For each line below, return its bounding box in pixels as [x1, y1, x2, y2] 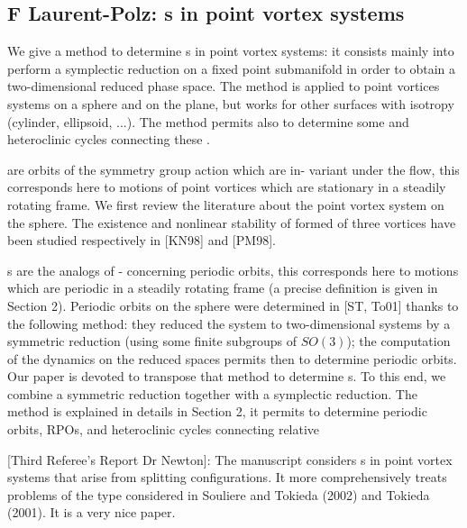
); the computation [346, 332, 451, 350]
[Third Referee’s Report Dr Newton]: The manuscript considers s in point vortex [7, 450, 453, 469]
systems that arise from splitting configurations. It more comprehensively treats [7, 468, 447, 487]
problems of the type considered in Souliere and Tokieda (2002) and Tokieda [7, 485, 430, 504]
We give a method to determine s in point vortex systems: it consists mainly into [7, 41, 454, 60]
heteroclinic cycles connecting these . [7, 130, 210, 149]
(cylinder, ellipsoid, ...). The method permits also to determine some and [7, 112, 409, 131]
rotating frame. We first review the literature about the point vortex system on [7, 195, 444, 214]
